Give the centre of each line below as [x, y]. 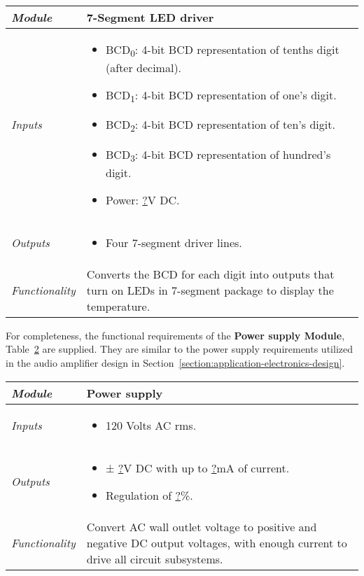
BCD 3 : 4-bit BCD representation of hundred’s [218, 155]
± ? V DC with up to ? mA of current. [198, 468]
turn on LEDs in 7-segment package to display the [210, 290]
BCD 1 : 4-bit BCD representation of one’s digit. [221, 96]
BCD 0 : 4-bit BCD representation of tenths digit [223, 51]
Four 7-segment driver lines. [174, 242]
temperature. [118, 306]
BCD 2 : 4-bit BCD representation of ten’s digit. [220, 126]
